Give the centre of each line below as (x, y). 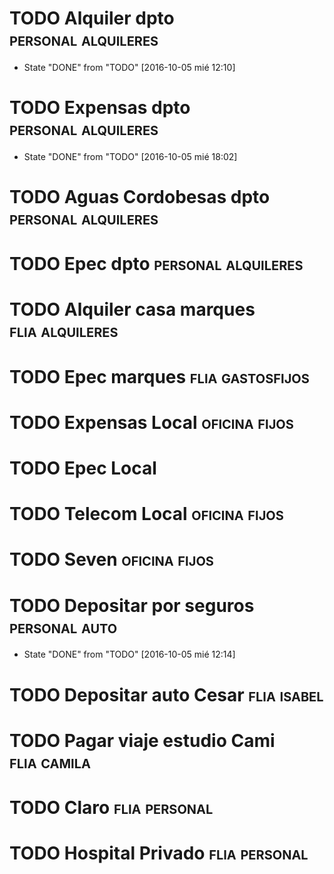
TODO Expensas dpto (100, 108)
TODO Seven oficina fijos (111, 559)
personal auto (63, 626)
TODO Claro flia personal (111, 807)
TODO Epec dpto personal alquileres (156, 264)
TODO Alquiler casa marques (132, 309)
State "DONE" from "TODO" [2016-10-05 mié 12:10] (129, 67)
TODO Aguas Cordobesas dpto (140, 197)
